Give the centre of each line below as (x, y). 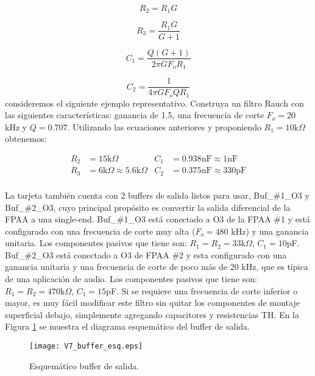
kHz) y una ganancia (270, 231)
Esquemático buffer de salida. (84, 365)
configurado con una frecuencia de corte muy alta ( (100, 231)
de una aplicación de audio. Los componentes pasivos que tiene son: (131, 279)
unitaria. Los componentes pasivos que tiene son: (96, 243)
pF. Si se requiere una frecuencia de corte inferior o (202, 290)
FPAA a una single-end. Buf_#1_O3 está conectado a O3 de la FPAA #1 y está (157, 219)
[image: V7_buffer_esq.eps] (86, 346)
